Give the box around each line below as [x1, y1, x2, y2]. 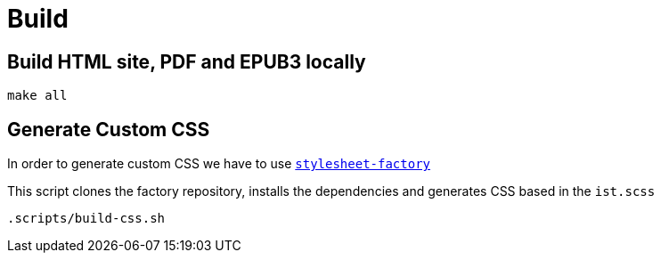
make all [7, 88, 68, 103]
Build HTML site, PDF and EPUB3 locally [7, 50, 366, 73]
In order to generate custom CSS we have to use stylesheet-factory [7, 156, 431, 172]
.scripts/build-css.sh [7, 211, 166, 226]
